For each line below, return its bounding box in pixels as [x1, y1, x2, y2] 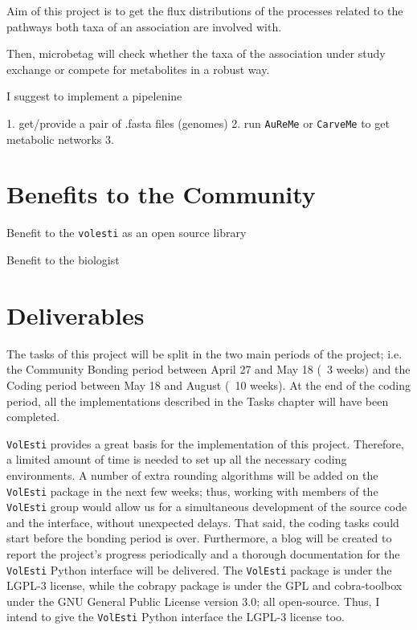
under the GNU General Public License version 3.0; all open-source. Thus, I [6, 592, 380, 609]
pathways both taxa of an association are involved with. [6, 18, 282, 35]
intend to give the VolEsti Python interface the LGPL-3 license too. [6, 608, 345, 625]
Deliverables [6, 298, 145, 331]
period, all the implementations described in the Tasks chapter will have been [6, 392, 389, 409]
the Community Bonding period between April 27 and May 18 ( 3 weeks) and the [6, 361, 411, 378]
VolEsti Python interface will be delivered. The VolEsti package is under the [6, 561, 392, 578]
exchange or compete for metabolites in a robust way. [6, 60, 270, 77]
